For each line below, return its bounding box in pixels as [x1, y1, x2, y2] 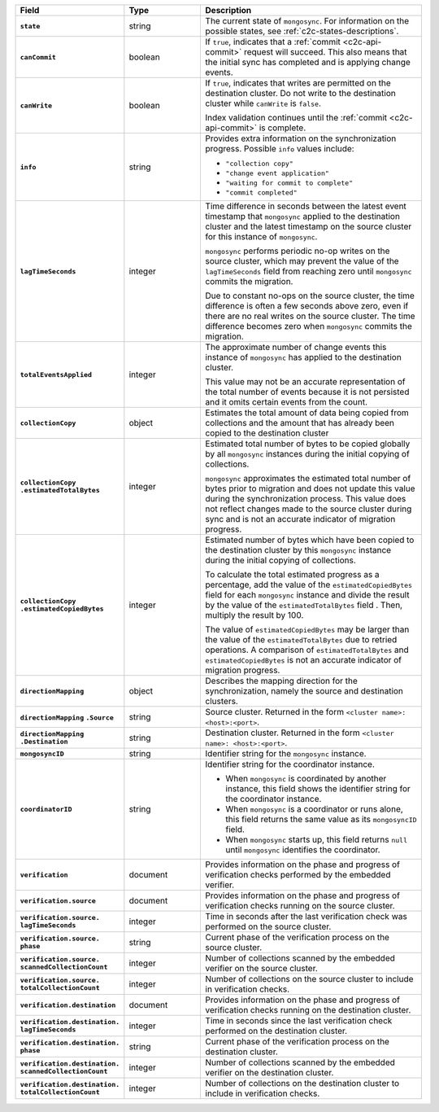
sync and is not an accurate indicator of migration [205, 514, 396, 524]
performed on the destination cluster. [205, 1026, 348, 1036]
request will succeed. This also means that [244, 46, 407, 57]
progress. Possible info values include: [205, 143, 354, 154]
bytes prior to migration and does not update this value [205, 483, 415, 494]
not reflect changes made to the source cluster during [205, 503, 412, 514]
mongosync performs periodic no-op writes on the [205, 245, 390, 256]
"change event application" [225, 169, 329, 177]
